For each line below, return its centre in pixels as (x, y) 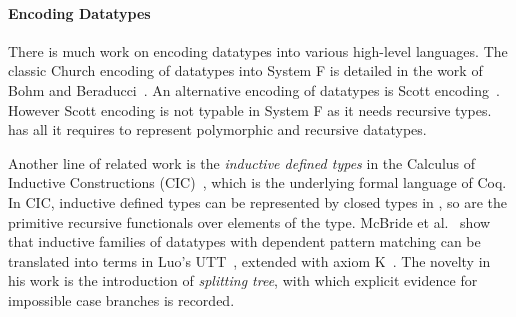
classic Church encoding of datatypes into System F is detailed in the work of (245, 70)
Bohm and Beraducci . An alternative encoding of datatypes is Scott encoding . (254, 89)
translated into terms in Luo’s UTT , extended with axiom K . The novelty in (249, 260)
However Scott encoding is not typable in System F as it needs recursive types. (250, 109)
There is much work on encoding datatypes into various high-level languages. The (258, 50)
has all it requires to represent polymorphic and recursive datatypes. (217, 129)
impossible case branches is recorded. (121, 299)
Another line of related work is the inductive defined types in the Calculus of (242, 162)
